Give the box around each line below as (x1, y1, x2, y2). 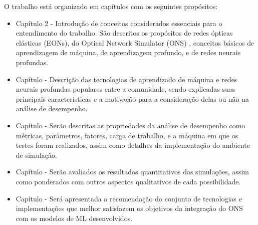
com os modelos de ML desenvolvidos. (16, 212, 133, 223)
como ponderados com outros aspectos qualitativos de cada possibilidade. (16, 176, 241, 186)
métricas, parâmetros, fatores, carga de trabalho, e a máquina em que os (16, 130, 238, 140)
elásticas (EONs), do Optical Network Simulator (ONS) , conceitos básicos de (16, 37, 254, 48)
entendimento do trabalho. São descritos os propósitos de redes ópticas (16, 28, 233, 38)
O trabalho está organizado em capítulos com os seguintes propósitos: (4, 1, 218, 11)
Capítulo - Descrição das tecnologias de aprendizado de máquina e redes (16, 74, 237, 84)
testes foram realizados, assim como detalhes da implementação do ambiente (16, 140, 250, 150)
